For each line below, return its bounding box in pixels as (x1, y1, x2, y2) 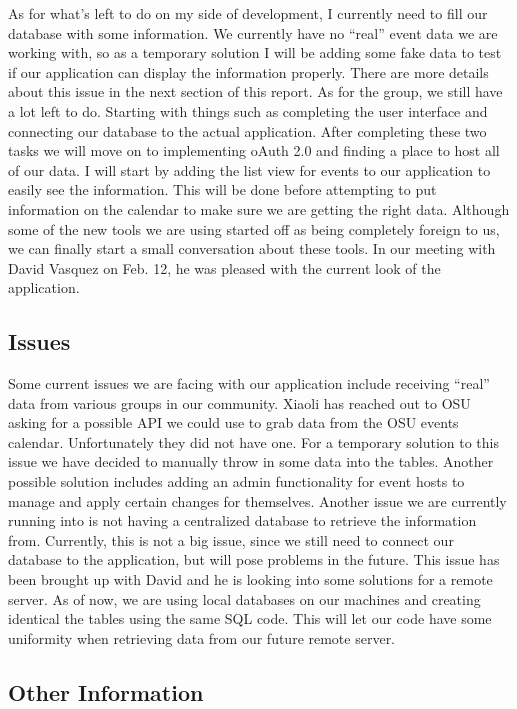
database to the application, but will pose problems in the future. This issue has (8, 549, 500, 570)
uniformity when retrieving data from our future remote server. (8, 627, 396, 648)
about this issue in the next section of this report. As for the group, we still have (8, 81, 503, 102)
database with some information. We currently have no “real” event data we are (8, 22, 498, 43)
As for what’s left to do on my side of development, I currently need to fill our (8, 3, 488, 23)
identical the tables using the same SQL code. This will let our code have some (8, 608, 492, 629)
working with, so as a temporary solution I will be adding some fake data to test (8, 42, 502, 63)
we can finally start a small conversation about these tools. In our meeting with (8, 238, 496, 259)
